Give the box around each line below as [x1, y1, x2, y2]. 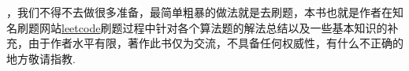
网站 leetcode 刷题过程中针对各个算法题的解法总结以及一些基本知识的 [39, 19, 388, 35]
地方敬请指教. [6, 50, 76, 66]
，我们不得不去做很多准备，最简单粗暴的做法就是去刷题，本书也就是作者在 [6, 4, 392, 20]
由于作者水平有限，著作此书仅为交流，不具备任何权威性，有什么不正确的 [28, 35, 403, 51]
